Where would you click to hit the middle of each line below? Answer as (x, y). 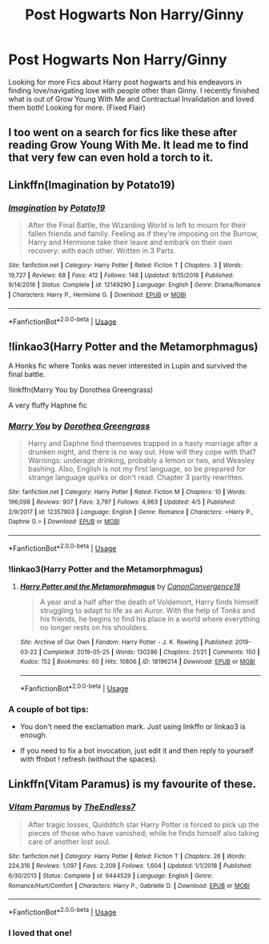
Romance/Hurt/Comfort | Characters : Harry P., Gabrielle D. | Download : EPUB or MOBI (129, 886)
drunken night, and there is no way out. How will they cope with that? (142, 452)
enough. (34, 735)
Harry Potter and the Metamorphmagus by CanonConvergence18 (130, 586)
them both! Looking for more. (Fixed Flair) (77, 107)
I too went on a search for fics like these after (123, 133)
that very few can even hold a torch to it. (111, 158)
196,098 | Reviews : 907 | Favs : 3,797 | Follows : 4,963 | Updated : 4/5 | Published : (122, 502)
